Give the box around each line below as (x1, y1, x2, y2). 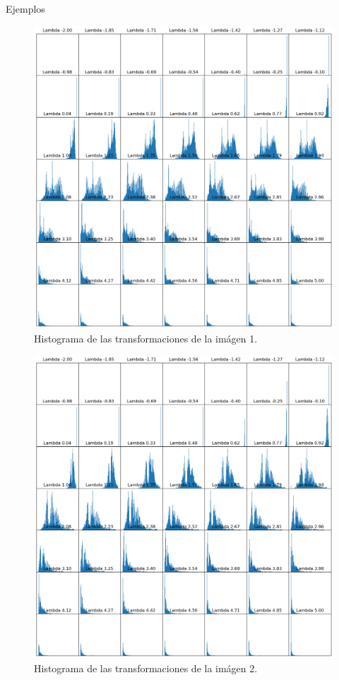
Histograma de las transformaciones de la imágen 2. (34, 660, 258, 675)
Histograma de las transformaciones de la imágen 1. (34, 330, 258, 345)
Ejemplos (6, 1, 45, 16)
